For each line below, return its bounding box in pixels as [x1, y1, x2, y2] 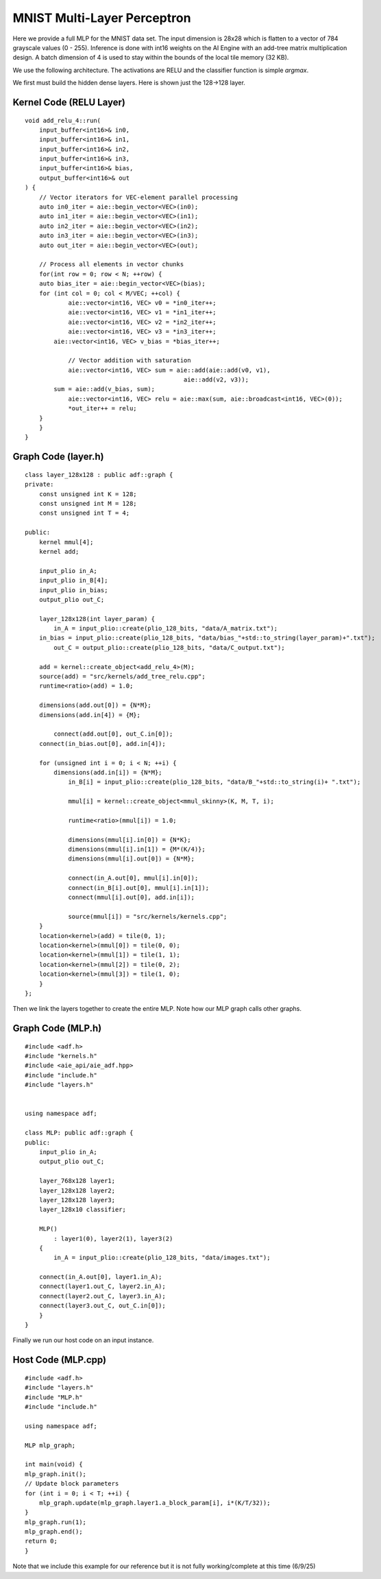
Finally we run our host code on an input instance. [12, 1336, 154, 1344]
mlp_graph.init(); [25, 1470, 87, 1478]
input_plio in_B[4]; [38, 576, 108, 585]
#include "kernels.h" [25, 1052, 97, 1060]
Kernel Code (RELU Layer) [12, 96, 126, 108]
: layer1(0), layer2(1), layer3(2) [53, 1235, 173, 1242]
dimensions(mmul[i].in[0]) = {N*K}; [68, 836, 191, 843]
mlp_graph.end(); [25, 1528, 83, 1536]
